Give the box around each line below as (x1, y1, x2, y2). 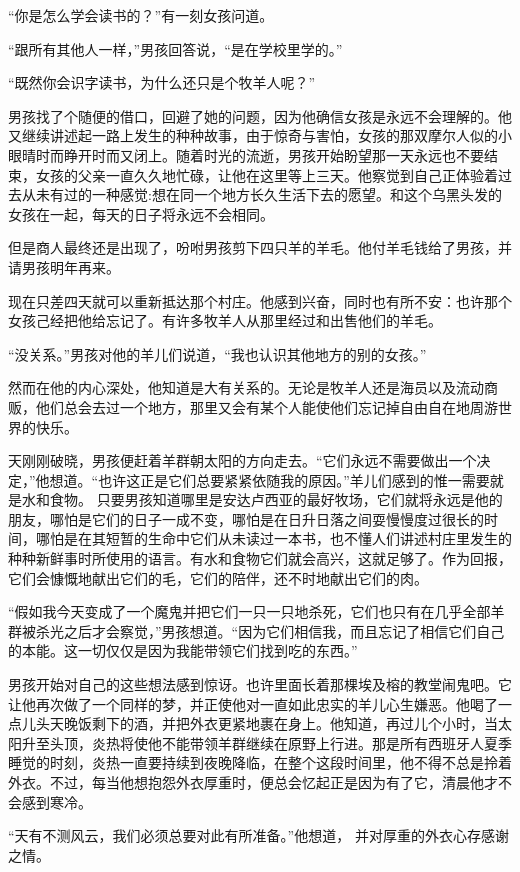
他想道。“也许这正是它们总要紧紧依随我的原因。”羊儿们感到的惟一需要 (35, 469, 490, 490)
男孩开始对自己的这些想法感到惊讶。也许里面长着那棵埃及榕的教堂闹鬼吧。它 (8, 674, 512, 695)
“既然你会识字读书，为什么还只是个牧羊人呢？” (8, 72, 316, 93)
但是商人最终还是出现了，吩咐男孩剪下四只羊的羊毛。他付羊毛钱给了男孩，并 (8, 237, 512, 258)
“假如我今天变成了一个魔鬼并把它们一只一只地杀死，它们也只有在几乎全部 (8, 601, 491, 622)
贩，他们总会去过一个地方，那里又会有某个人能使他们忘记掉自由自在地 (8, 396, 470, 417)
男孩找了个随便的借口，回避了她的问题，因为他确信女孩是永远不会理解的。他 (8, 105, 512, 126)
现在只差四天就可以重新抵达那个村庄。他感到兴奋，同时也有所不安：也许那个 (8, 290, 512, 311)
